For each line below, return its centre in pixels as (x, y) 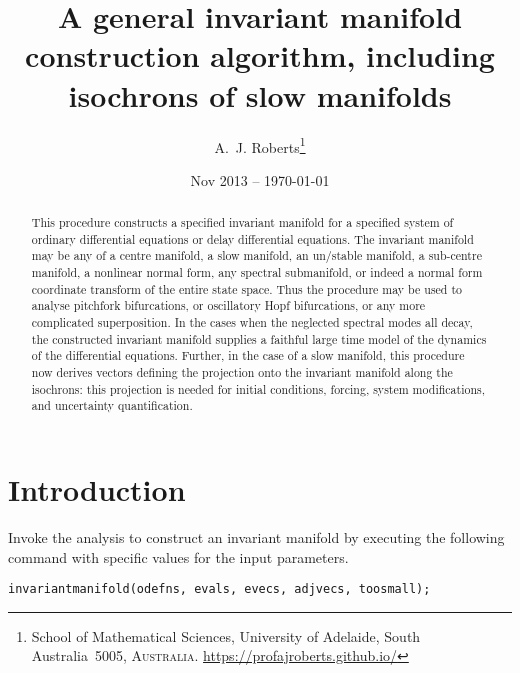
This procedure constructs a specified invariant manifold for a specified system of (242, 222)
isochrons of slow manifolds (260, 94)
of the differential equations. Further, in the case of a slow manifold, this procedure (248, 355)
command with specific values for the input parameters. (178, 556)
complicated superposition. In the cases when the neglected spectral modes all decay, (252, 322)
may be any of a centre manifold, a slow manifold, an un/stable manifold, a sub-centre (256, 255)
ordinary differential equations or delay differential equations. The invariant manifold (252, 238)
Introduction (97, 489)
